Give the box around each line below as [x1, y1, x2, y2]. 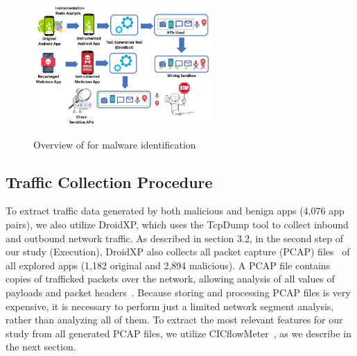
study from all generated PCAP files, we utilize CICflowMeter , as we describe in [6, 325, 351, 340]
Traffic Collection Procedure [6, 171, 213, 192]
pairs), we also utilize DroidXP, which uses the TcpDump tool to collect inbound [6, 217, 349, 231]
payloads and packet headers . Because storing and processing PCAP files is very [6, 285, 351, 299]
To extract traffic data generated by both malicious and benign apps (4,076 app [6, 203, 345, 218]
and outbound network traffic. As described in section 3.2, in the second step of [6, 230, 344, 245]
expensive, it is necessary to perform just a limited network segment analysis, [6, 298, 334, 313]
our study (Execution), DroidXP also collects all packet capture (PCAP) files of [6, 244, 350, 259]
